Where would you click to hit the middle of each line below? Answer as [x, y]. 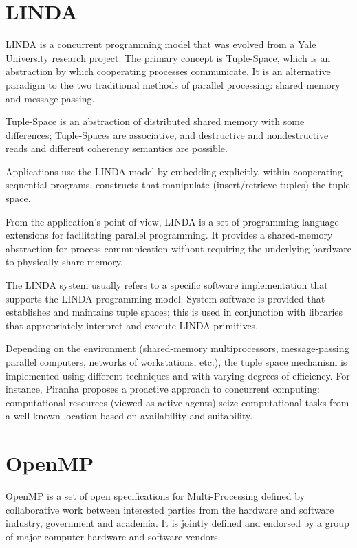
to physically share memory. [64, 262]
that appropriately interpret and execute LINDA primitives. [132, 325]
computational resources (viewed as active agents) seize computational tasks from [177, 402]
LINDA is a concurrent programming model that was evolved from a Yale [161, 44]
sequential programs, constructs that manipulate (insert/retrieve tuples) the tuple [178, 185]
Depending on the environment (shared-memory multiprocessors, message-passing [177, 348]
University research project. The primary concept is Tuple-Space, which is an [168, 57]
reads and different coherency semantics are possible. [117, 148]
